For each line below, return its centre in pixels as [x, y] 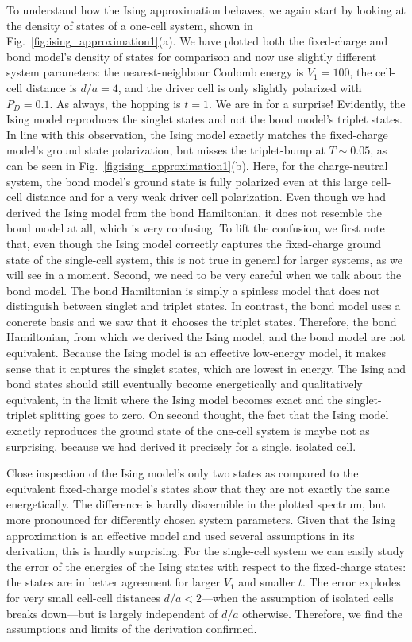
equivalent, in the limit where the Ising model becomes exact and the [175, 399]
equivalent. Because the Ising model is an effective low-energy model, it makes [196, 353]
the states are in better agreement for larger [114, 582]
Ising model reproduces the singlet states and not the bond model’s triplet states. [204, 119]
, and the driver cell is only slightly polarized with [240, 87]
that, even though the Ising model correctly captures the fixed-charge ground [194, 243]
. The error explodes [351, 582]
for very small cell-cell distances [83, 597]
